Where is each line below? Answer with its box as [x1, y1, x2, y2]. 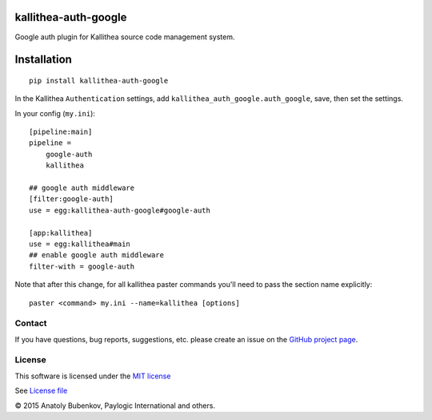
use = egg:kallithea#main [29, 240, 131, 248]
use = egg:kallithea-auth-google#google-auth [29, 205, 211, 215]
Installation [14, 53, 72, 67]
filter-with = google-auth [29, 261, 135, 271]
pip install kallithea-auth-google [29, 76, 169, 85]
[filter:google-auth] [29, 195, 114, 204]
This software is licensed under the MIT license [14, 371, 171, 381]
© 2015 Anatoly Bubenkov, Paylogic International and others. [14, 401, 216, 410]
